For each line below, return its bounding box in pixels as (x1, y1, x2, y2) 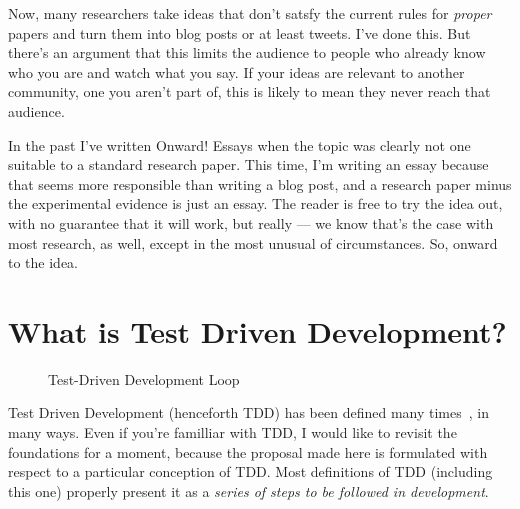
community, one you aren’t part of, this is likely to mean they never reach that (8, 81, 491, 102)
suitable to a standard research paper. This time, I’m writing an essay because (8, 154, 489, 175)
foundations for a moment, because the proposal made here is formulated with (8, 441, 488, 462)
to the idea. (8, 252, 78, 273)
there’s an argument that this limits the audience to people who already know (8, 42, 486, 63)
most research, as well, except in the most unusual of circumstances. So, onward (8, 232, 498, 253)
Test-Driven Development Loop (48, 368, 240, 389)
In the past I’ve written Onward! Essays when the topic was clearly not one (8, 134, 471, 155)
